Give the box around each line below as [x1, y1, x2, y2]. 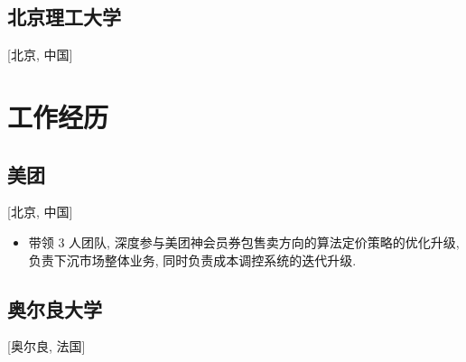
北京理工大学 [7, 3, 121, 31]
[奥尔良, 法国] [7, 337, 86, 356]
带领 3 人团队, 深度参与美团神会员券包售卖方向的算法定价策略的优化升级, [28, 232, 460, 251]
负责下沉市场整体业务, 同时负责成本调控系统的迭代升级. [28, 250, 357, 269]
